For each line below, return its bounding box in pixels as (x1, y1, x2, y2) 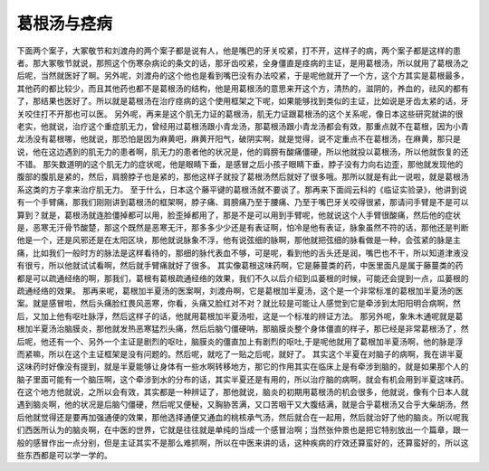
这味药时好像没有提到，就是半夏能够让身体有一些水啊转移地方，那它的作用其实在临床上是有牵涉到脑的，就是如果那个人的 (16, 362, 469, 372)
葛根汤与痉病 (16, 14, 113, 33)
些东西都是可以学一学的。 (16, 450, 112, 461)
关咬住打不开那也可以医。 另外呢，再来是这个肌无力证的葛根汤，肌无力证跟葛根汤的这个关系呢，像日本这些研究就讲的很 (16, 108, 464, 119)
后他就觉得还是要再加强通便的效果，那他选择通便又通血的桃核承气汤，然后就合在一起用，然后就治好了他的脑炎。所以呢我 (16, 411, 469, 422)
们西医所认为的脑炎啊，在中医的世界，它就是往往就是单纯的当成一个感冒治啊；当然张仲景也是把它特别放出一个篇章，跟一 (16, 425, 469, 436)
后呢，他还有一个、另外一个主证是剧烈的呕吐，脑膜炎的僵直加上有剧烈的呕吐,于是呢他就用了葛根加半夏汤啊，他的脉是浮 (16, 335, 464, 347)
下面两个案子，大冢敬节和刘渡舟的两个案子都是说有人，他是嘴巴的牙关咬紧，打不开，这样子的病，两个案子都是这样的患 (16, 45, 461, 56)
